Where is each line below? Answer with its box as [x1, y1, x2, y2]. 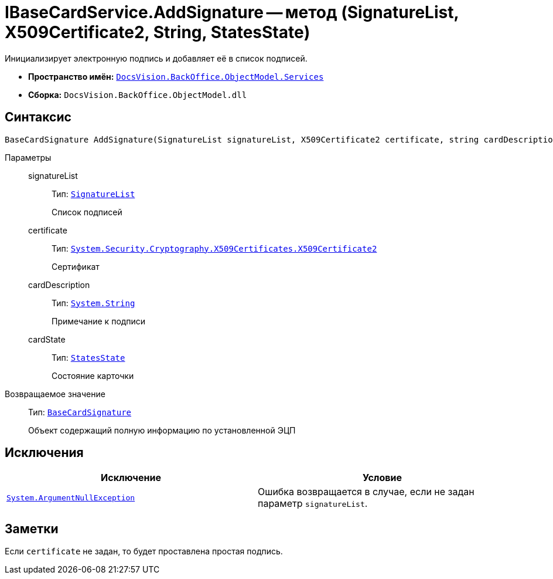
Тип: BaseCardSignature [28, 407, 132, 417]
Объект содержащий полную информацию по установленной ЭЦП [28, 425, 296, 435]
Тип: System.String [52, 297, 135, 308]
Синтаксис [5, 110, 71, 125]
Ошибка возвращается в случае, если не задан [258, 486, 475, 498]
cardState [28, 334, 66, 344]
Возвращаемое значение [5, 388, 105, 399]
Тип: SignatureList [52, 188, 135, 199]
